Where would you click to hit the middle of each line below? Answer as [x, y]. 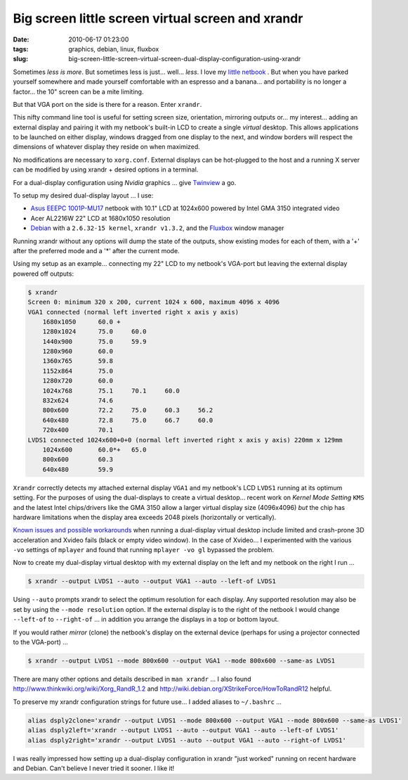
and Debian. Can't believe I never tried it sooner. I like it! [94, 768]
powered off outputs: [43, 274]
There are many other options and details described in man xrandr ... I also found [132, 679]
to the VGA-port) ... [40, 642]
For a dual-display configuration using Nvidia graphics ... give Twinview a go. [125, 182]
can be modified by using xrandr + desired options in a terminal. [106, 170]
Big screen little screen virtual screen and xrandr [158, 18]
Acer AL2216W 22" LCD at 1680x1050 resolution [100, 218]
